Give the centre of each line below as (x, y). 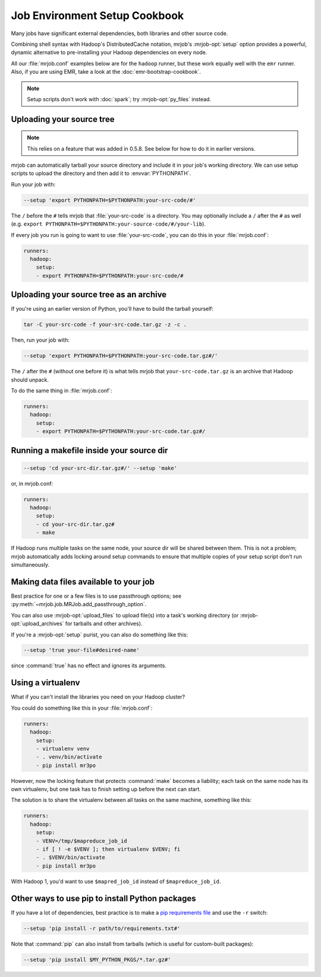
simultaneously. (30, 565)
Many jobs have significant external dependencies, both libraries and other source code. (119, 33)
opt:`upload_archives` (37, 624)
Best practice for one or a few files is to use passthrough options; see (96, 596)
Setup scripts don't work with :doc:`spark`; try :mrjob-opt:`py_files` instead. (119, 99)
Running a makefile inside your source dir (89, 450)
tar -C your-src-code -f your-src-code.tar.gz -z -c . (105, 325)
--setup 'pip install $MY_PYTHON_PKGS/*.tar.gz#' (97, 959)
